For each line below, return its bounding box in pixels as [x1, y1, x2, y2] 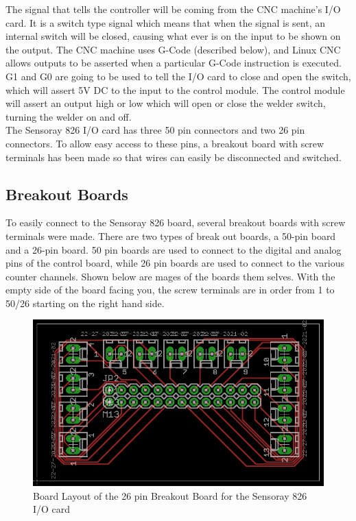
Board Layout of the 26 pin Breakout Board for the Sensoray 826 [33, 488, 307, 502]
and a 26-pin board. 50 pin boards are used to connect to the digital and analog [5, 242, 342, 256]
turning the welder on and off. [5, 109, 132, 123]
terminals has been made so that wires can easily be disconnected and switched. [5, 149, 342, 164]
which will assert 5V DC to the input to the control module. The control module [5, 82, 345, 97]
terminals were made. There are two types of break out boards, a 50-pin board [5, 228, 336, 243]
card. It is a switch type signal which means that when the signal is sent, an [5, 15, 326, 29]
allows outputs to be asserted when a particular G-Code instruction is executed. [5, 56, 342, 70]
